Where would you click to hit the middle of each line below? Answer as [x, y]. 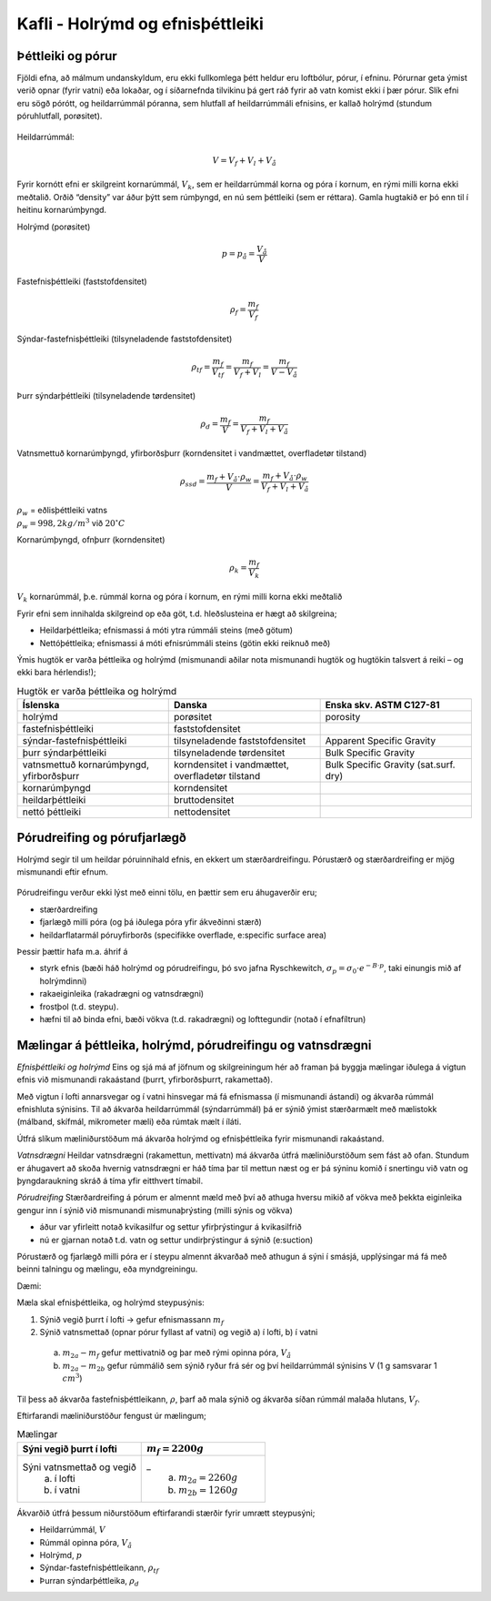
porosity [343, 717]
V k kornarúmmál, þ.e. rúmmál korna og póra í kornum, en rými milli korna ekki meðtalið [180, 598]
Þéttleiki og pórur [67, 56]
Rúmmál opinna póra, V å [85, 1543]
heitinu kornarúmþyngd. [62, 210]
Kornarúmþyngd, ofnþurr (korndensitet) [91, 539]
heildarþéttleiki [54, 800]
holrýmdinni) [63, 981]
